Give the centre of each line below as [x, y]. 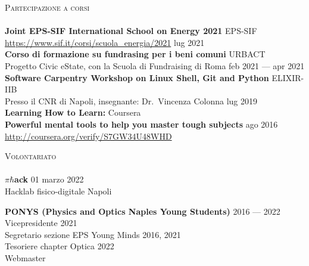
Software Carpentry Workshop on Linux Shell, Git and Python [137, 77]
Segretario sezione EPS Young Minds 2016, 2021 [93, 234]
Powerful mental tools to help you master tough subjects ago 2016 [141, 124]
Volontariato [31, 156]
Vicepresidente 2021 [41, 223]
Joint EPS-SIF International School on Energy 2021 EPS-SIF [131, 31]
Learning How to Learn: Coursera [73, 112]
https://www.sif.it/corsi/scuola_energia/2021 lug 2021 [105, 42]
